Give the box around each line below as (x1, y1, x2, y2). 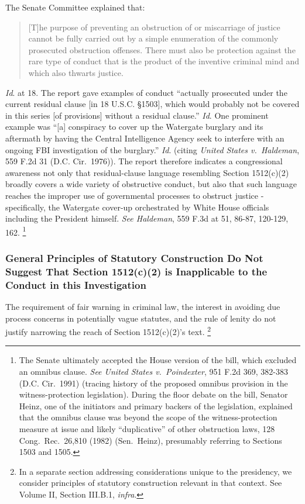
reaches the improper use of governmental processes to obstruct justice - (5, 189, 264, 201)
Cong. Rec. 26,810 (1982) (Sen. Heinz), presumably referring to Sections (19, 434, 282, 446)
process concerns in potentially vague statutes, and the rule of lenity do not (5, 312, 276, 324)
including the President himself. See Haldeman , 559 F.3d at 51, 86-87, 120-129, (5, 212, 289, 225)
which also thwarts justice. (28, 66, 124, 78)
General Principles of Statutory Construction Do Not (5, 250, 263, 265)
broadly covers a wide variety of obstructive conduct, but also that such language (5, 178, 297, 190)
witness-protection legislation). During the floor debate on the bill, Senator (19, 388, 288, 401)
